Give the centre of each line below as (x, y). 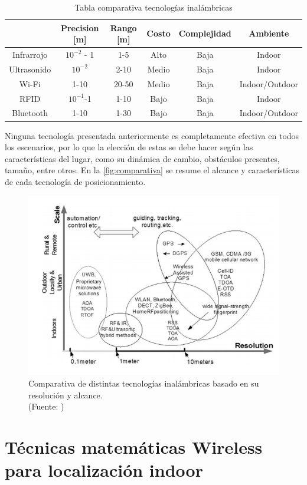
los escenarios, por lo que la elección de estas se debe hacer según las (129, 147)
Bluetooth (30, 113)
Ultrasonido (30, 69)
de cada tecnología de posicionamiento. (75, 181)
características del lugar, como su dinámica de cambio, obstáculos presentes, (142, 158)
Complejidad (205, 33)
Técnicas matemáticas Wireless (134, 447)
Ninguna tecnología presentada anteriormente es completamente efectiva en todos (152, 135)
